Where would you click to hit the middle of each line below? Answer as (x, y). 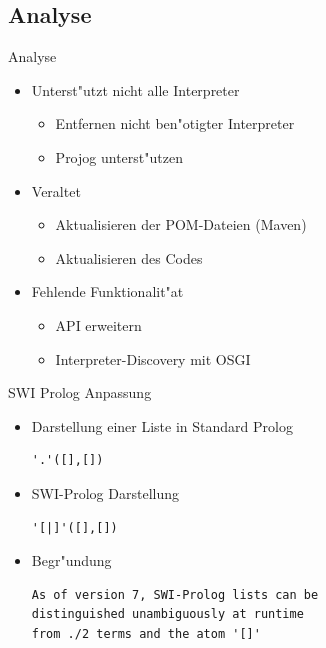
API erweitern (98, 324)
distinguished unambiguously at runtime (167, 614)
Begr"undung (71, 560)
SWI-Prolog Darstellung (105, 492)
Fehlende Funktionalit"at (107, 291)
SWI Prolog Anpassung (80, 392)
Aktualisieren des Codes (129, 257)
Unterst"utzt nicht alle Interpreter (135, 89)
